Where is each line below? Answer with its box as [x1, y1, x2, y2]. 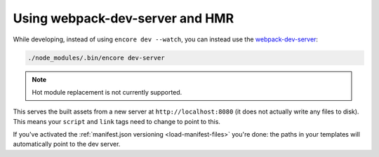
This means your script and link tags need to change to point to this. [13, 117, 221, 125]
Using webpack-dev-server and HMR [13, 11, 234, 26]
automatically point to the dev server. [13, 140, 121, 149]
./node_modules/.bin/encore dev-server [27, 53, 165, 62]
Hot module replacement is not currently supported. [32, 88, 182, 96]
